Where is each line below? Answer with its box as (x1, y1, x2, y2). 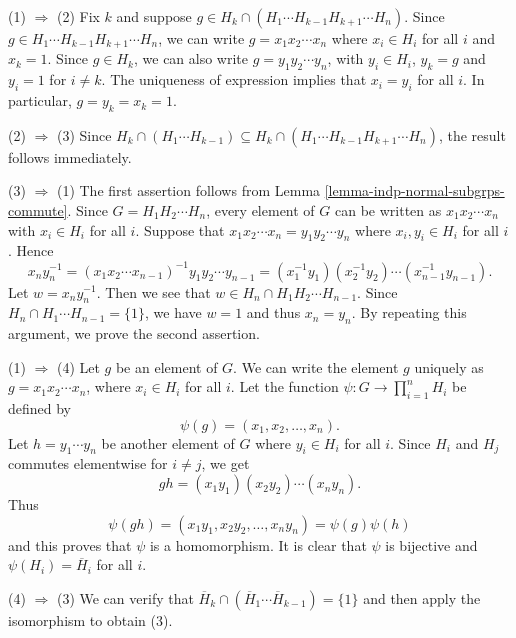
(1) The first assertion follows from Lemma (56, 180, 321, 201)
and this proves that (8, 534, 132, 555)
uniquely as (414, 356, 484, 377)
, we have (145, 302, 202, 323)
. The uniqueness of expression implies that (101, 69, 367, 90)
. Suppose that (135, 219, 225, 240)
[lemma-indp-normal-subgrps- (324, 180, 505, 201)
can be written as (334, 200, 442, 221)
